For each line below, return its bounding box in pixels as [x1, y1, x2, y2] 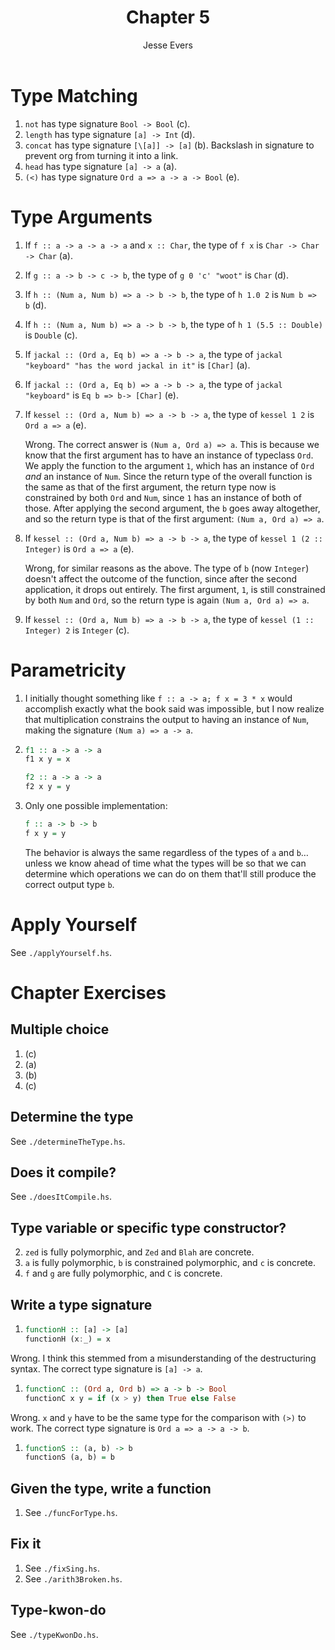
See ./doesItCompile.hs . [10, 1191, 113, 1203]
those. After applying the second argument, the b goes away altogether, [24, 502, 321, 514]
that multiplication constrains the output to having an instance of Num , [24, 713, 310, 725]
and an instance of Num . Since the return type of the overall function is [24, 470, 313, 482]
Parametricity [10, 659, 127, 681]
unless [24, 857, 53, 869]
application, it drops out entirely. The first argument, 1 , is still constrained [24, 583, 326, 595]
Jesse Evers [143, 39, 193, 51]
